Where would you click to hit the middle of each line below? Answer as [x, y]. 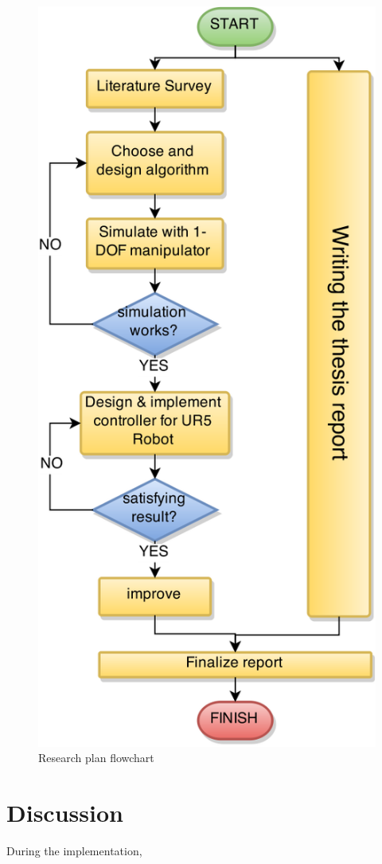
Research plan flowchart [96, 758]
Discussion [65, 813]
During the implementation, [74, 851]
